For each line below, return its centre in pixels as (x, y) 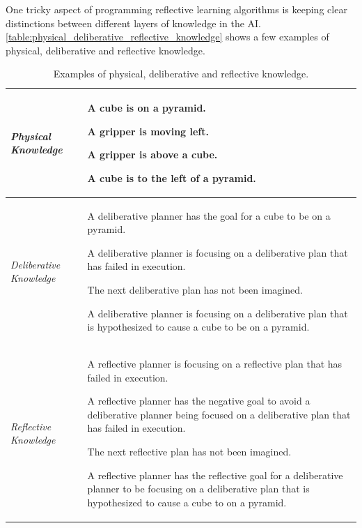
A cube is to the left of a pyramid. (172, 178)
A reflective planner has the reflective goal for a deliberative (215, 475)
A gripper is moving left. (148, 131)
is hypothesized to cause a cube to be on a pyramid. (198, 327)
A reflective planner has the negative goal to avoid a (199, 401)
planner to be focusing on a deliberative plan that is (198, 489)
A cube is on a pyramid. (147, 107)
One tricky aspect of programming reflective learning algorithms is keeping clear (176, 9)
